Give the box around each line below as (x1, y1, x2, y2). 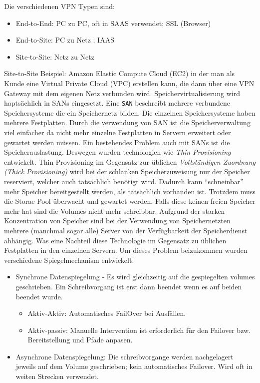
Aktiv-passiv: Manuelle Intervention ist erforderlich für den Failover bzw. (27, 324, 251, 335)
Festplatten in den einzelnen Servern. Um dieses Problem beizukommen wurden (4, 245, 248, 255)
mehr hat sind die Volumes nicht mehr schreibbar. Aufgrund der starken (4, 205, 225, 216)
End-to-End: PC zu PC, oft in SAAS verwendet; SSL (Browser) (15, 18, 211, 28)
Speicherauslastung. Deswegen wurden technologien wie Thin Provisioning (4, 147, 231, 157)
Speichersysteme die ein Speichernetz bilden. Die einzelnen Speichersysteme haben (4, 107, 256, 118)
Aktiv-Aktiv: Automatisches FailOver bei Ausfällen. (27, 308, 186, 318)
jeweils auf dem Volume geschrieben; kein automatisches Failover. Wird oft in (15, 361, 253, 371)
